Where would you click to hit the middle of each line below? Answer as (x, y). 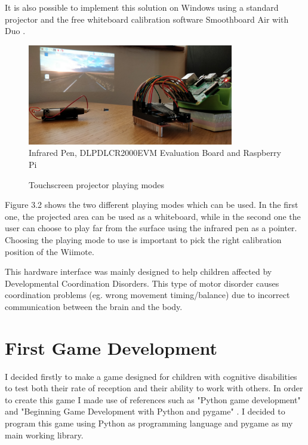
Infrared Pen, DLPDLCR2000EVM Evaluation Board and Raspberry (155, 153)
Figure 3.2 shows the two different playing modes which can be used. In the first (152, 205)
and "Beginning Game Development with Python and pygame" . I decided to (145, 411)
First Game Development (111, 347)
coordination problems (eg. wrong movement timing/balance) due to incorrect (147, 295)
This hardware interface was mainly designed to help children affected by (138, 271)
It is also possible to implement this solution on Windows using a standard (142, 7)
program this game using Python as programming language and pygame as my (149, 423)
